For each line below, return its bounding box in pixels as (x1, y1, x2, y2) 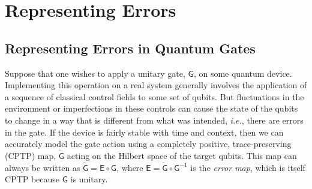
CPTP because (5, 173, 60, 185)
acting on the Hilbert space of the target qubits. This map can (67, 149, 297, 161)
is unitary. (70, 173, 108, 185)
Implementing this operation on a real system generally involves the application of (5, 79, 307, 91)
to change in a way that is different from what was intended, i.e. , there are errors (5, 113, 304, 126)
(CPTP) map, (5, 149, 56, 161)
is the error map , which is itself (190, 161, 305, 173)
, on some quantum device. (193, 67, 292, 79)
